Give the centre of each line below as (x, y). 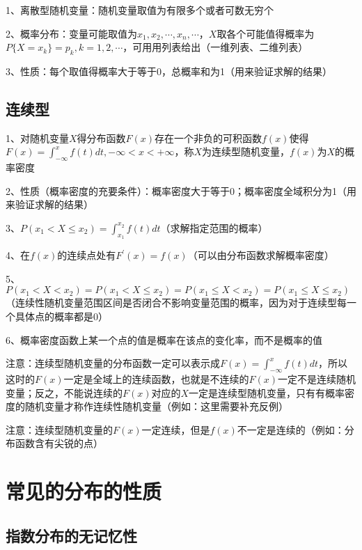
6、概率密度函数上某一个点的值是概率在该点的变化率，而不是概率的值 (164, 339)
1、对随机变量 (37, 137)
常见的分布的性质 (84, 491)
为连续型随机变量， (246, 151)
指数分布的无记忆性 (71, 535)
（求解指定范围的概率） (214, 227)
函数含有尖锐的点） (59, 443)
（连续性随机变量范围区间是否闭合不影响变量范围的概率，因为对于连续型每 (176, 302)
